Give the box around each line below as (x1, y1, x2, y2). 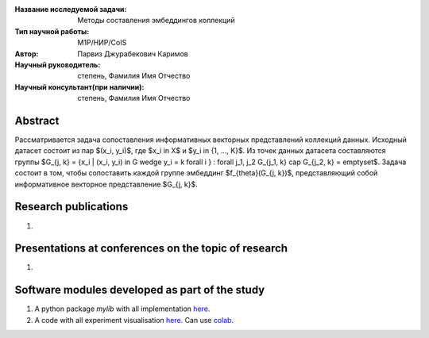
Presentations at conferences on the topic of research (14, 242, 288, 255)
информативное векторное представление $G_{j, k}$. (14, 179, 198, 189)
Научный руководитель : (14, 60, 101, 69)
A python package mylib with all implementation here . (34, 304, 211, 313)
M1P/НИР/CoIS (77, 38, 127, 48)
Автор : (14, 48, 39, 59)
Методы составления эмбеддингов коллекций (77, 16, 235, 25)
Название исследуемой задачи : (14, 5, 127, 13)
